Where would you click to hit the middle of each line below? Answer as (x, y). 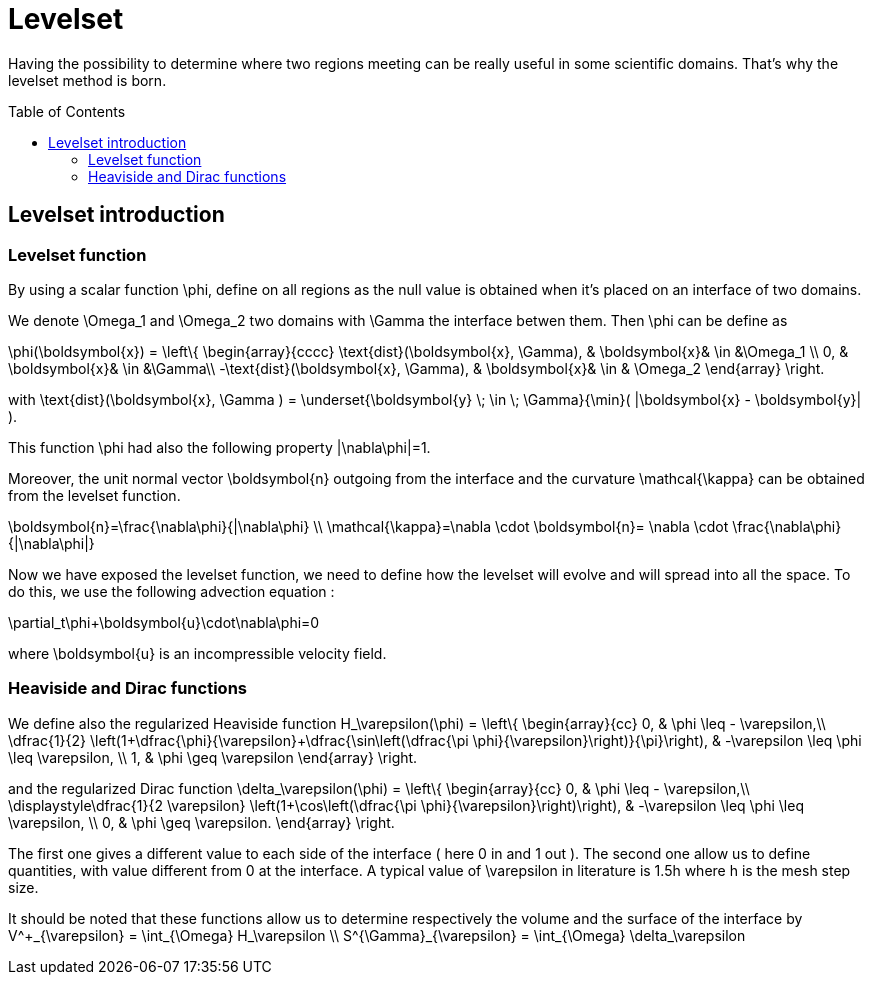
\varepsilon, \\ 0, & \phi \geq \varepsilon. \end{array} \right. (201, 822)
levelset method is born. (87, 80)
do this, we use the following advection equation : (171, 591)
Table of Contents (67, 111)
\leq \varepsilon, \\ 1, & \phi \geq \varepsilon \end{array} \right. (213, 757)
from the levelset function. (94, 495)
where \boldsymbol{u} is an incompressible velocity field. (197, 653)
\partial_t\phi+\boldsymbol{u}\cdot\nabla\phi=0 (164, 622)
